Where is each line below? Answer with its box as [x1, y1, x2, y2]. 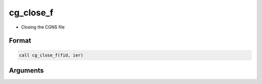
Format [9, 37, 32, 45]
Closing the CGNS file [21, 24, 65, 30]
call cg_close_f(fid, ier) [19, 52, 83, 58]
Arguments [9, 66, 44, 74]
